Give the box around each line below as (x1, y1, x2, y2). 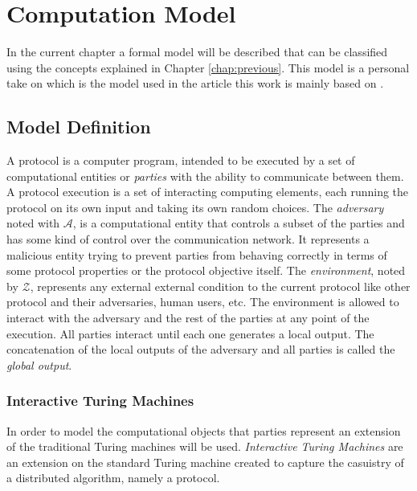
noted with (6, 215, 60, 231)
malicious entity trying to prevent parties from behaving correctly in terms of (6, 246, 387, 263)
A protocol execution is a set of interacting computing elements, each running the (6, 183, 409, 200)
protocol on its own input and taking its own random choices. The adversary (6, 198, 384, 215)
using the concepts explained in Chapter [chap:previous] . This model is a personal (6, 59, 410, 76)
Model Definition (6, 114, 151, 139)
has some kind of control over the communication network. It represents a (6, 231, 370, 248)
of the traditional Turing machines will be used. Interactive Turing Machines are (6, 438, 403, 455)
